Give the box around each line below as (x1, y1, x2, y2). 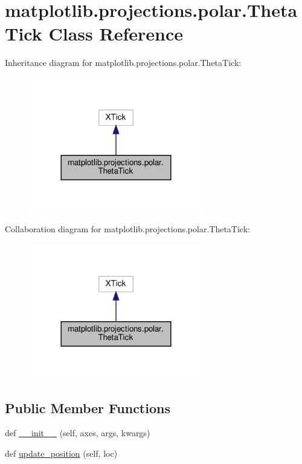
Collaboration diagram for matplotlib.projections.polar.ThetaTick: (5, 223, 250, 235)
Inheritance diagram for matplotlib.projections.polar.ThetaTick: (5, 56, 242, 69)
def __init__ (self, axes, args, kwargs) (5, 426, 150, 439)
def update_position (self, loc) (5, 446, 118, 459)
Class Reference (48, 21, 183, 46)
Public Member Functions (5, 398, 170, 417)
